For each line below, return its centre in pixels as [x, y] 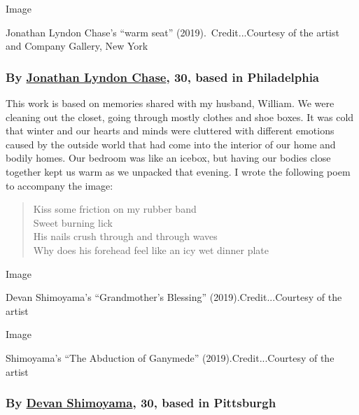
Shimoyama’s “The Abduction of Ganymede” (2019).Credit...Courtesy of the [170, 357]
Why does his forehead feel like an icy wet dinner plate [151, 249]
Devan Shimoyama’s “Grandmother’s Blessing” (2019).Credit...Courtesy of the [174, 297]
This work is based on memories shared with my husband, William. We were [170, 103]
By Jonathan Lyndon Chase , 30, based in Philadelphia [163, 77]
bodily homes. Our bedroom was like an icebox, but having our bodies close [168, 158]
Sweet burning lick [73, 222]
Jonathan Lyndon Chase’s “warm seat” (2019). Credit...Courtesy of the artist [173, 32]
